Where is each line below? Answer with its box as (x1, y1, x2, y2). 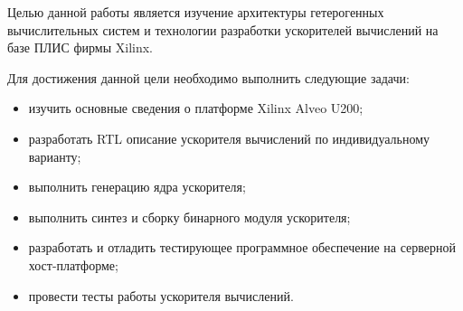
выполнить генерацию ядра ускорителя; (28, 177, 246, 196)
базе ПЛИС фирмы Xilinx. (7, 38, 153, 57)
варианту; (28, 146, 81, 165)
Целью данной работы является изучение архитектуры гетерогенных (7, 3, 384, 21)
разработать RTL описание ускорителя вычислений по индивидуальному (28, 128, 430, 147)
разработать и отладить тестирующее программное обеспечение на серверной (28, 238, 456, 257)
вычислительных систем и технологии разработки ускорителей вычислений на (7, 20, 439, 39)
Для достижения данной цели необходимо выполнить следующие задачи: (7, 68, 410, 87)
